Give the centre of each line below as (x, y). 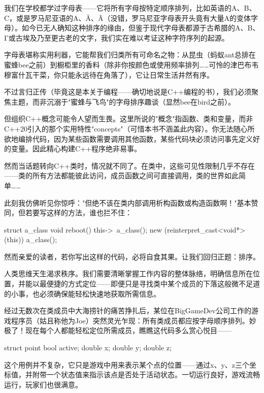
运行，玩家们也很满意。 (43, 384)
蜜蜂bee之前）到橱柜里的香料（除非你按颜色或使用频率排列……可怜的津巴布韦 (131, 64)
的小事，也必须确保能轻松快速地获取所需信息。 (82, 293)
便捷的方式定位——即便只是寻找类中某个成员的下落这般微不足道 (153, 284)
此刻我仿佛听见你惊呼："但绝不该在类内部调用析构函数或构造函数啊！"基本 (128, 202)
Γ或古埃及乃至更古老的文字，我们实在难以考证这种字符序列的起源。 (117, 37)
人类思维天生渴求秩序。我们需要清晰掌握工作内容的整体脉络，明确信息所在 (128, 273)
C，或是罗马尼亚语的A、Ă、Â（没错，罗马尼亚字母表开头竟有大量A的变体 (128, 18)
